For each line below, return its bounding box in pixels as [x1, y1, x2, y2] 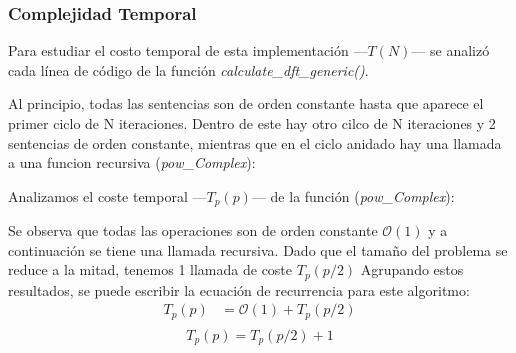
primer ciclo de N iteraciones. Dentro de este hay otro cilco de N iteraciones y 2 [8, 113, 496, 133]
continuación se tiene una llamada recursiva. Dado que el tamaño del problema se [8, 239, 508, 260]
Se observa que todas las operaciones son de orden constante [8, 220, 378, 241]
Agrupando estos [360, 259, 464, 280]
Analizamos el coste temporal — [8, 185, 207, 206]
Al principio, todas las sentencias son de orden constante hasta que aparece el [8, 93, 484, 114]
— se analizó [411, 40, 490, 61]
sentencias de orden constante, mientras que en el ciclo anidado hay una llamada [8, 132, 502, 153]
